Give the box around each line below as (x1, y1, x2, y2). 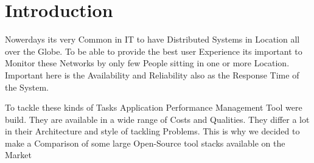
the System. (5, 80, 49, 93)
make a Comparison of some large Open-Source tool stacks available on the (5, 136, 285, 149)
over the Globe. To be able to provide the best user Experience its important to (5, 44, 302, 57)
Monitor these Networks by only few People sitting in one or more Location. (5, 57, 290, 69)
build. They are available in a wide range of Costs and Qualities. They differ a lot (5, 113, 310, 125)
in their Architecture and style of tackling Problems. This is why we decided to (5, 125, 300, 137)
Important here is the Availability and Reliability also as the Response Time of (5, 68, 299, 81)
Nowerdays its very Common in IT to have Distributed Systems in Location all (5, 33, 300, 46)
